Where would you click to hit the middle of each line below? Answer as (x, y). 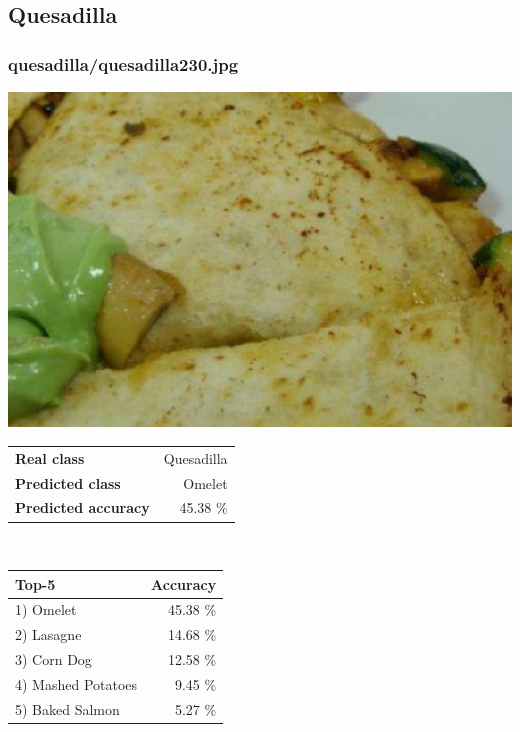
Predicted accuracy (82, 507)
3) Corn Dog (53, 659)
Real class (50, 457)
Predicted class (68, 482)
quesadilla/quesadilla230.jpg (123, 63)
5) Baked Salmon (67, 708)
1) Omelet (46, 609)
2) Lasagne (48, 634)
